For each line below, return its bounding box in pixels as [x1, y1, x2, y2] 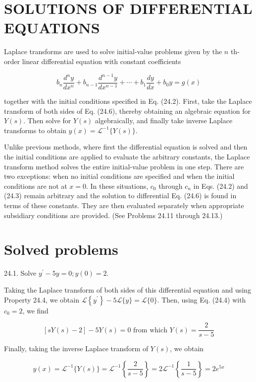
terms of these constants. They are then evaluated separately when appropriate [4, 200, 244, 210]
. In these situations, [86, 180, 149, 191]
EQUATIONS [4, 17, 100, 38]
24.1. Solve [4, 268, 37, 278]
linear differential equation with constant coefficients [22, 56, 181, 66]
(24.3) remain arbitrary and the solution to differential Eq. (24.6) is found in [4, 190, 237, 201]
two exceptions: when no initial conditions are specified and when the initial [4, 171, 235, 181]
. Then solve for [23, 115, 71, 126]
